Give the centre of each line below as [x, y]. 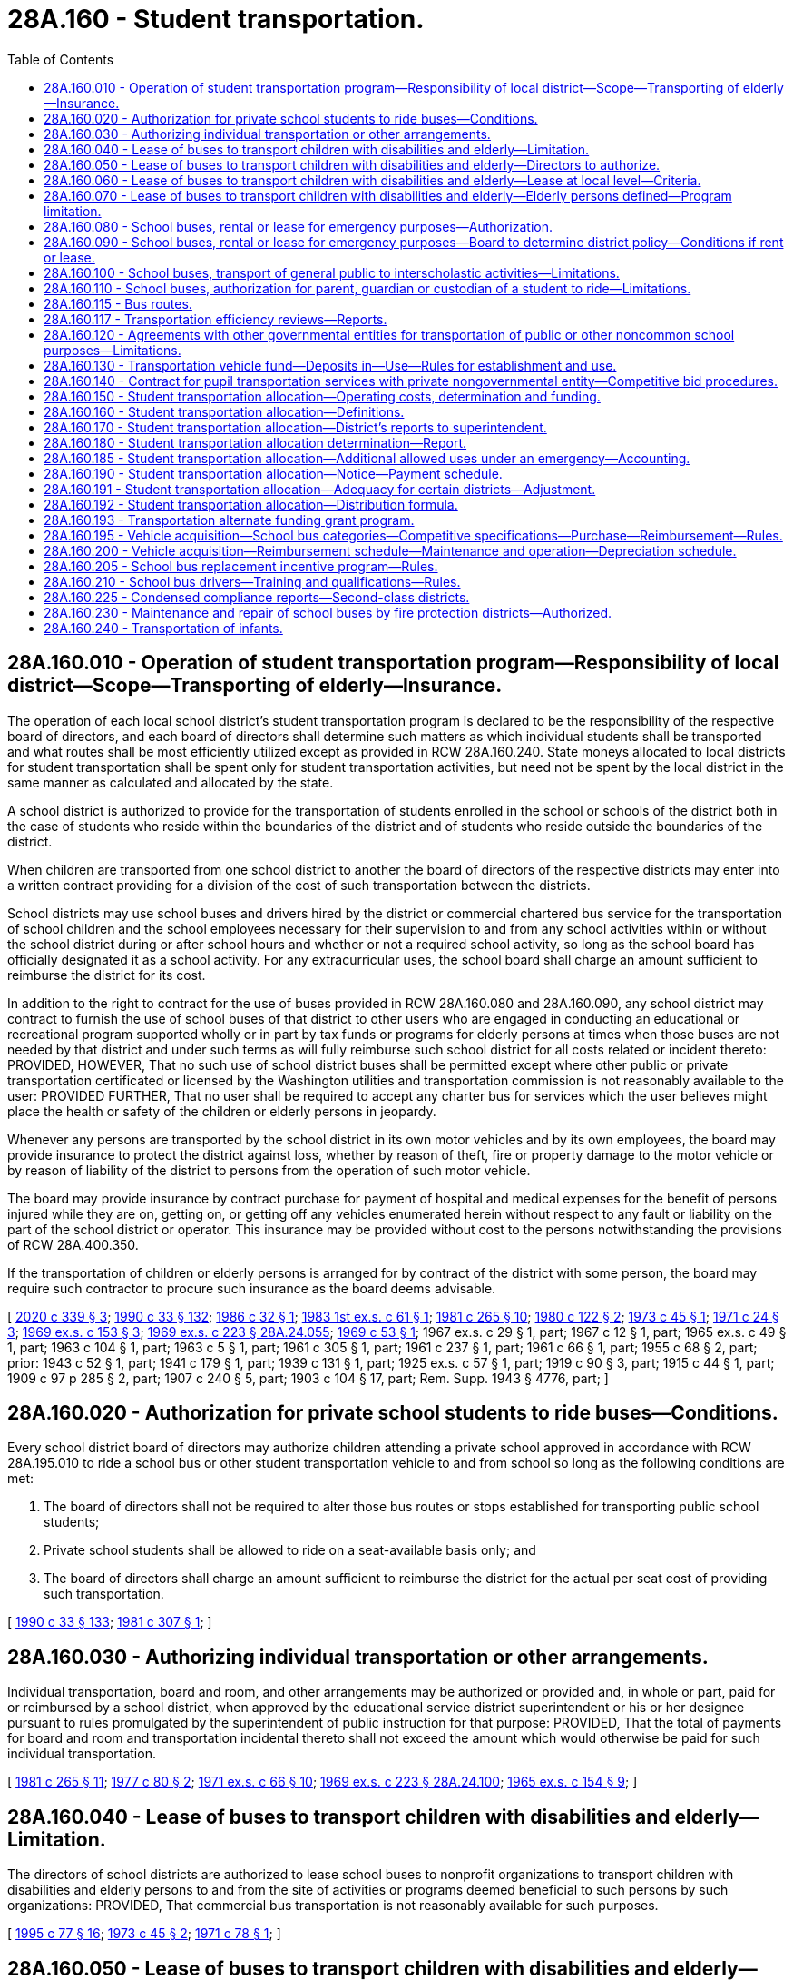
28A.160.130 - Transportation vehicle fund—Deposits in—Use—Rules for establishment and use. [330, 365]
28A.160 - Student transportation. [216, 19]
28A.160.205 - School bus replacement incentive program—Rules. [241, 566]
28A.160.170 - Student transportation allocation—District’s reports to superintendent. [295, 427]
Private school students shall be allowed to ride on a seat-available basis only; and [290, 1550]
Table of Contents [61, 59]
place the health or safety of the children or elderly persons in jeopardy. [222, 1111]
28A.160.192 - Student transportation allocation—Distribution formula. [251, 504]
